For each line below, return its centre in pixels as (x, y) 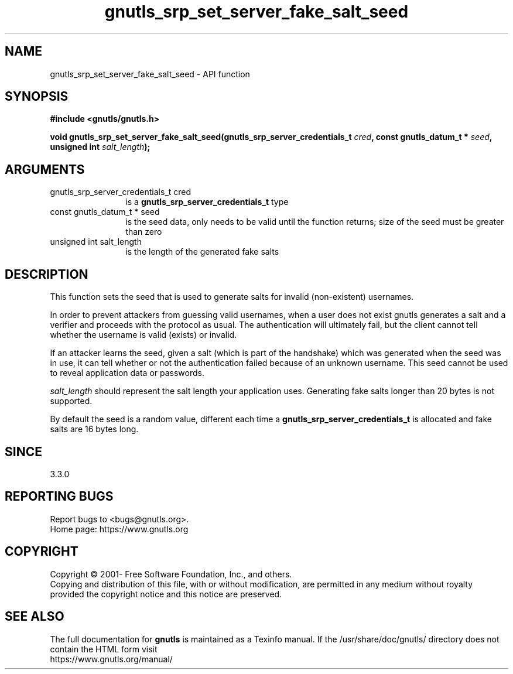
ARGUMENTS (45, 169)
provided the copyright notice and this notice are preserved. (166, 594)
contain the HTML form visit (104, 649)
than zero (144, 232)
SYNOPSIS (37, 97)
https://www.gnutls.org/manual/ (111, 659)
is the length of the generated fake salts (202, 252)
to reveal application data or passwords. (127, 373)
